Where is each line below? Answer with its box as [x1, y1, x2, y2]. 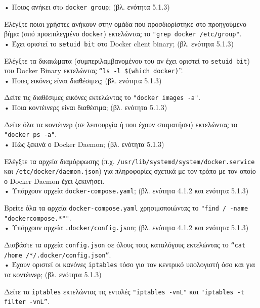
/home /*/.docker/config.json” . [4, 249, 111, 260]
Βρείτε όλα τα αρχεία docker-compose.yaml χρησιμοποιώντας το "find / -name [4, 202, 248, 213]
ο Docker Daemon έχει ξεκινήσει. [4, 175, 105, 186]
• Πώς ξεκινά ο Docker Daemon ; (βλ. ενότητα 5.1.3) [4, 138, 164, 149]
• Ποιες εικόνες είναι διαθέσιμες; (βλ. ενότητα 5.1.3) [4, 75, 162, 85]
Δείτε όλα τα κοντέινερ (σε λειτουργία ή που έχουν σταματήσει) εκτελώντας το [4, 119, 238, 129]
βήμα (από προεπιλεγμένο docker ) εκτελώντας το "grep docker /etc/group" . [4, 28, 242, 39]
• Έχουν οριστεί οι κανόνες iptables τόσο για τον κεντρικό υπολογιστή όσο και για [4, 259, 255, 270]
